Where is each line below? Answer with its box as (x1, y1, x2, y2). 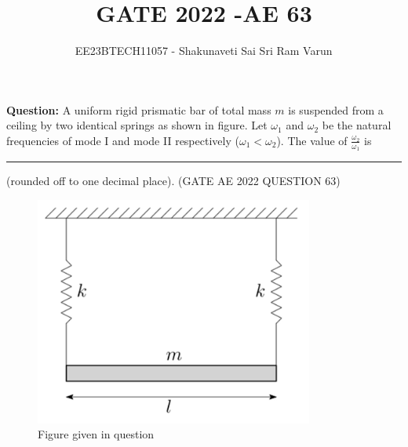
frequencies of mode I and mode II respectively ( (6, 132, 239, 148)
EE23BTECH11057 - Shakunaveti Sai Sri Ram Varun (75, 42, 333, 59)
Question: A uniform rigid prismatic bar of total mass (6, 101, 271, 118)
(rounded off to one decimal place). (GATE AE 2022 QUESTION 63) (6, 173, 341, 189)
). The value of (276, 132, 348, 148)
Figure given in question (38, 426, 155, 442)
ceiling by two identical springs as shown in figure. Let (6, 117, 268, 133)
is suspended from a (288, 101, 384, 118)
